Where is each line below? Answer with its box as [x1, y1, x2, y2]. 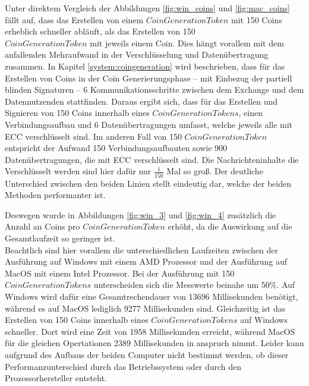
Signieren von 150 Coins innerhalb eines [5, 106, 150, 119]
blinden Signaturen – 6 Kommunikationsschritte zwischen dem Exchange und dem [5, 83, 304, 96]
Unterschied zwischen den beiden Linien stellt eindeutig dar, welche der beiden [5, 177, 291, 189]
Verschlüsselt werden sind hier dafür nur [5, 165, 152, 177]
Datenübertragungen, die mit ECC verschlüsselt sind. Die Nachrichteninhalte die [5, 153, 299, 165]
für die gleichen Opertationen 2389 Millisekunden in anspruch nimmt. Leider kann [5, 337, 304, 349]
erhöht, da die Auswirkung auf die [168, 220, 292, 233]
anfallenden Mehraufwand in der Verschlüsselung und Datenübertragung [5, 48, 269, 61]
